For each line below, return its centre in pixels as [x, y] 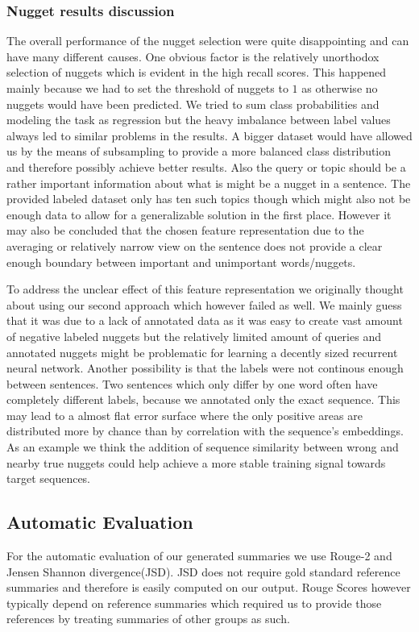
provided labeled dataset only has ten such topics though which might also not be [209, 199]
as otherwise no [340, 88]
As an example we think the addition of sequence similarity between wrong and [203, 447]
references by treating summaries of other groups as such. [148, 619]
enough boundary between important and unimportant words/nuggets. [181, 262]
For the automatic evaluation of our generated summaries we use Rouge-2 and [199, 556]
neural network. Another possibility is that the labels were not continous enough [205, 368]
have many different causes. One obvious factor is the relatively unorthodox [193, 56]
